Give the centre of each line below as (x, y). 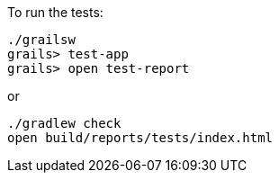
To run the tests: (55, 12)
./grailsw (41, 40)
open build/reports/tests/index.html (140, 138)
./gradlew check (64, 123)
